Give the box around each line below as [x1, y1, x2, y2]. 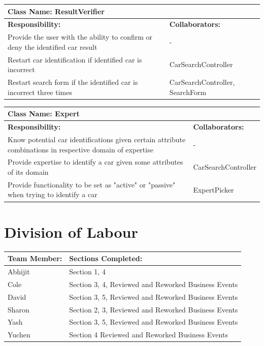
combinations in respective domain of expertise [8, 144, 153, 154]
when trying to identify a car [8, 189, 97, 200]
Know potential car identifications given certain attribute [8, 134, 186, 144]
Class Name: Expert [8, 108, 80, 119]
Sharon [8, 304, 29, 314]
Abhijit [8, 266, 30, 276]
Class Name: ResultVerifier [8, 6, 105, 16]
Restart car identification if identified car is [8, 54, 142, 65]
